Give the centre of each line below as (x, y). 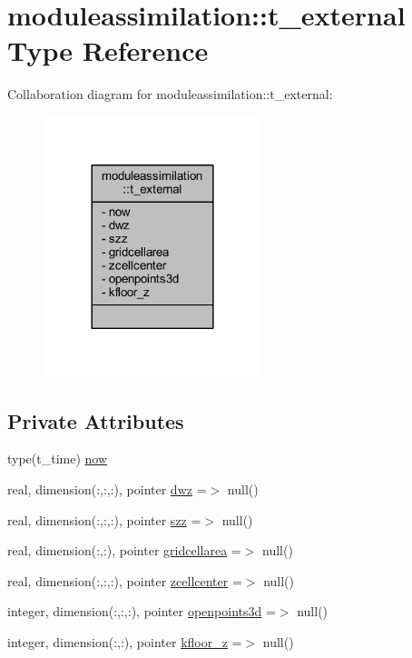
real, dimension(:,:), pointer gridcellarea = (124, 550)
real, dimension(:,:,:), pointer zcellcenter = (125, 580)
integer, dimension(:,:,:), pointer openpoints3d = (142, 611)
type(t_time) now (58, 459)
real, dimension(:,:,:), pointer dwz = (107, 489)
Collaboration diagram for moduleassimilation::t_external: (170, 94)
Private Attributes (96, 420)
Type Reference (108, 50)
